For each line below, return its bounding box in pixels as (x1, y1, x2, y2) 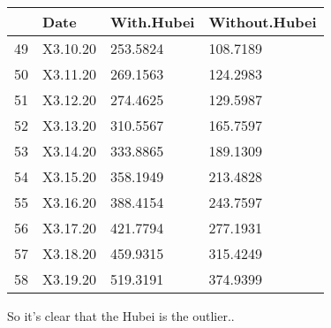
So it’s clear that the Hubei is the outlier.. (7, 307, 235, 324)
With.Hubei (109, 11, 195, 32)
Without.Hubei (208, 11, 317, 32)
